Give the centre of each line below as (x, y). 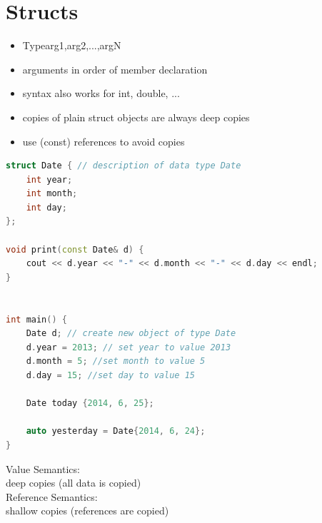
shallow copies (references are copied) (87, 511)
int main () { (36, 319)
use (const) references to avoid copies (104, 141)
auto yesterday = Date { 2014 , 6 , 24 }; (116, 431)
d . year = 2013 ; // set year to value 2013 (129, 347)
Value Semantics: (43, 468)
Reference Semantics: (52, 496)
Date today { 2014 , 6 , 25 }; (90, 403)
